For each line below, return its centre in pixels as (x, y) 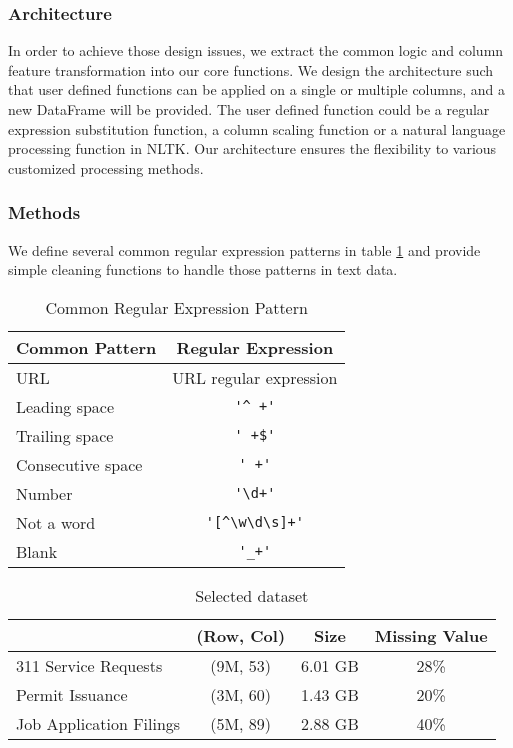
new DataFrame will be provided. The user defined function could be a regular (249, 109)
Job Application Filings (98, 723)
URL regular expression (255, 377)
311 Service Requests (89, 665)
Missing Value (431, 635)
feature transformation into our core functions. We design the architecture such (251, 69)
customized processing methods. (106, 167)
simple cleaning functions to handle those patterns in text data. (203, 269)
